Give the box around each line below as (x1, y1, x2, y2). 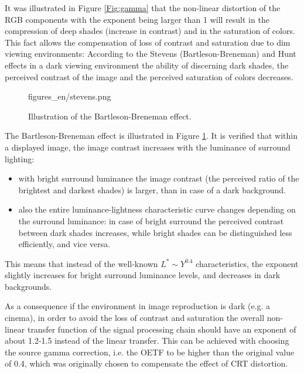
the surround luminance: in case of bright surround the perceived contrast (18, 214, 284, 227)
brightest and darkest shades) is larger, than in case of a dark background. (18, 183, 286, 196)
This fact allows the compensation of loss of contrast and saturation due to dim (5, 36, 291, 48)
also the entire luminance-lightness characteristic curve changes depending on (18, 203, 296, 215)
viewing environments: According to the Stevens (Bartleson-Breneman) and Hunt (5, 47, 296, 60)
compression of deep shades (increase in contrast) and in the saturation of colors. (5, 25, 295, 37)
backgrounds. (5, 280, 52, 292)
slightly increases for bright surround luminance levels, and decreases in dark (5, 269, 281, 281)
